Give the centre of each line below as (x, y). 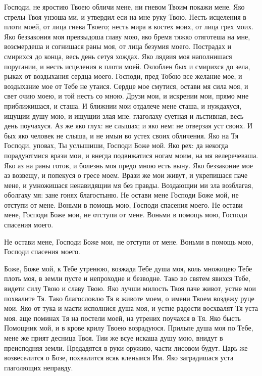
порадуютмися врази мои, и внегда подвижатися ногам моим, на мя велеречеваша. (131, 155)
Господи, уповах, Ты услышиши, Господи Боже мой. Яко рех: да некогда (116, 145)
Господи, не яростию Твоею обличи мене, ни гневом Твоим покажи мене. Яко (124, 7)
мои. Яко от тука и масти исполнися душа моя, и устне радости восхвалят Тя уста (131, 308)
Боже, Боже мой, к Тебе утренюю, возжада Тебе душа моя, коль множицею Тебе (128, 268)
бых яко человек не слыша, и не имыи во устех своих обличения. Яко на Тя (121, 135)
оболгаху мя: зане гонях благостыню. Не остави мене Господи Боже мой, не (121, 195)
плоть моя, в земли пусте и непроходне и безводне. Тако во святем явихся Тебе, (127, 278)
